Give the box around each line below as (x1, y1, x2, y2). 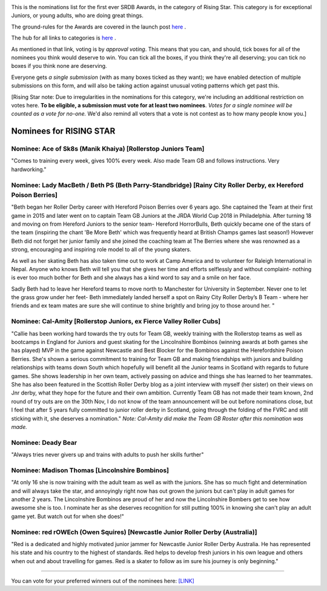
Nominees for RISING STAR (11, 126, 116, 137)
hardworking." (11, 166, 47, 173)
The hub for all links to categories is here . (11, 34, 116, 42)
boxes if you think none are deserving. (11, 62, 107, 70)
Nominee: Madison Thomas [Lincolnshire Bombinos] (11, 466, 170, 474)
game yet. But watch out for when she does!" (11, 513, 124, 520)
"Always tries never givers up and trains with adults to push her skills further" (11, 451, 204, 458)
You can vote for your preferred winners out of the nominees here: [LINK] (11, 577, 195, 585)
